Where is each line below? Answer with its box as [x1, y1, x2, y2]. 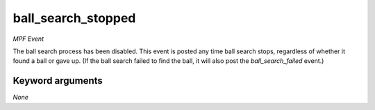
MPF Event [12, 35, 44, 43]
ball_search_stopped [12, 10, 136, 26]
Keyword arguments [12, 75, 103, 86]
